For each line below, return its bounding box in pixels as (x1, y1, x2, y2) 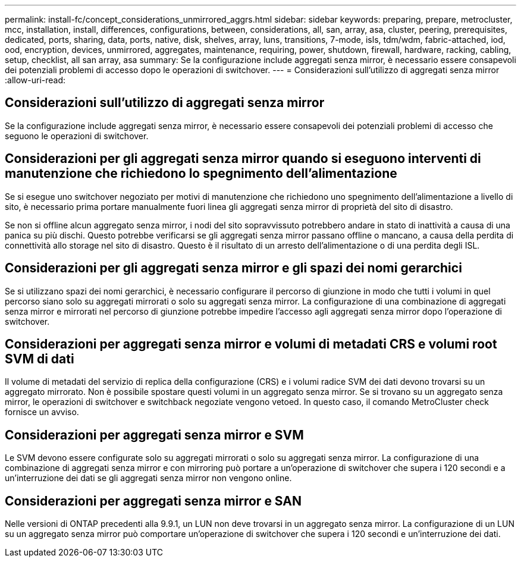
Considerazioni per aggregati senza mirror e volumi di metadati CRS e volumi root (5, 336, 497, 351)
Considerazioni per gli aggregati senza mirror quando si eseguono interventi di (5, 151, 481, 167)
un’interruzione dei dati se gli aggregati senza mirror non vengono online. (5, 473, 292, 483)
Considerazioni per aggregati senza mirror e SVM (5, 427, 304, 442)
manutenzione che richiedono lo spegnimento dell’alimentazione (5, 166, 397, 181)
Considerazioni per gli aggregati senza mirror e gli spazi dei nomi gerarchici (5, 260, 462, 276)
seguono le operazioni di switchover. (5, 130, 149, 141)
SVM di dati (5, 351, 74, 366)
